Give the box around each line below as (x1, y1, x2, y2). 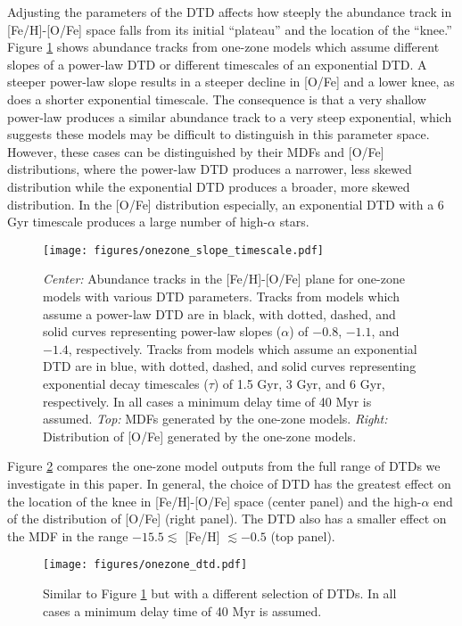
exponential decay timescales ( (43, 374, 209, 392)
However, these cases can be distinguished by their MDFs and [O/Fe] (7, 142, 384, 161)
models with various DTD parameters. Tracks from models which (43, 286, 400, 305)
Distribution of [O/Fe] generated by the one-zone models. (43, 426, 357, 445)
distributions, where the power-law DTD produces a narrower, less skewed (7, 160, 412, 178)
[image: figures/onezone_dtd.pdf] (43, 558, 248, 572)
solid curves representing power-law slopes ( (43, 322, 282, 341)
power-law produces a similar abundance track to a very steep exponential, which (7, 107, 452, 126)
